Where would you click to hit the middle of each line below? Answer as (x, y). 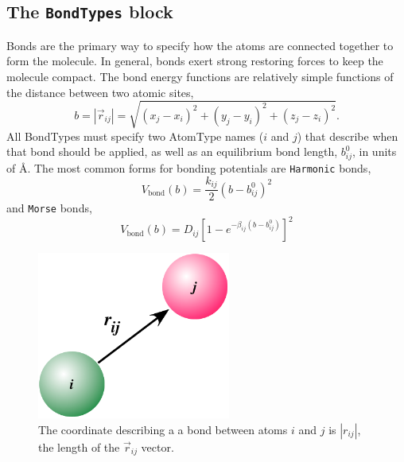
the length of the (79, 446)
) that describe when (348, 136)
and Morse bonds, (49, 208)
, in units (374, 151)
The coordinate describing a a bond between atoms (163, 429)
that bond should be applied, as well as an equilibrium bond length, (172, 151)
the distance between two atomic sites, (100, 92)
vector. (157, 446)
